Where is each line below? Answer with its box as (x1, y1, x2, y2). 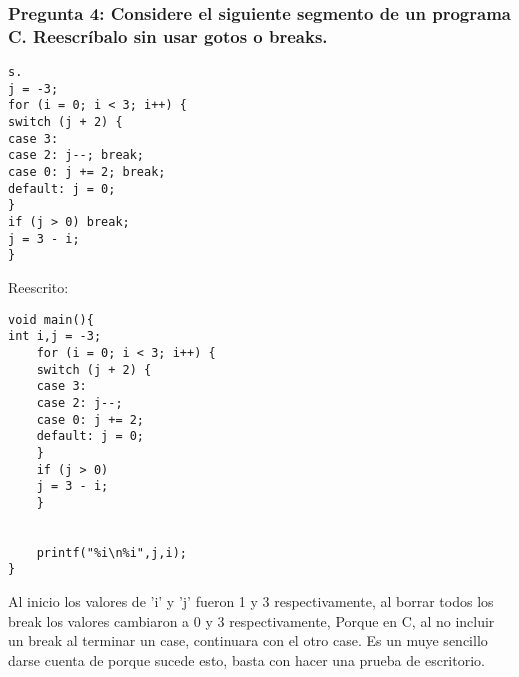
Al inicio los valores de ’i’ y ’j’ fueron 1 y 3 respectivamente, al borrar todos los (8, 591, 494, 612)
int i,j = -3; (8, 329, 102, 344)
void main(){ (8, 312, 94, 327)
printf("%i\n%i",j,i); (36, 545, 187, 560)
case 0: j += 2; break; (8, 165, 166, 180)
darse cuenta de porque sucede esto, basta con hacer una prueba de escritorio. (8, 649, 485, 670)
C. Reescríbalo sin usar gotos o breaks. (8, 23, 328, 48)
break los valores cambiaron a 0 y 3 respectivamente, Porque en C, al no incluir (8, 610, 495, 631)
